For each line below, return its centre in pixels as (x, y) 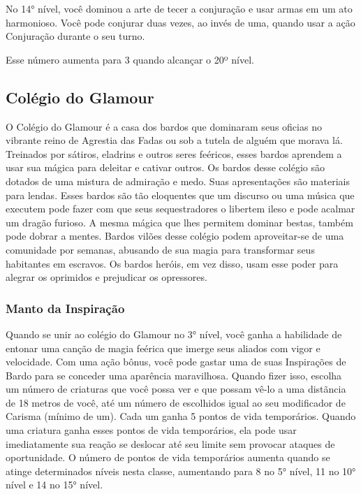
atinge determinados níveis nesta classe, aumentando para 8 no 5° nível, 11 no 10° (181, 471)
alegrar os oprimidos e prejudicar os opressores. (106, 277)
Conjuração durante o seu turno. (75, 36)
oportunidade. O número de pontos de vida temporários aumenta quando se (168, 457)
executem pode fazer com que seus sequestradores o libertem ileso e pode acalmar (180, 209)
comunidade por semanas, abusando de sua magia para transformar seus (160, 249)
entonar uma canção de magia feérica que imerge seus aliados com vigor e (163, 348)
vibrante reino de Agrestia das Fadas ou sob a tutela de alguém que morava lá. (174, 140)
